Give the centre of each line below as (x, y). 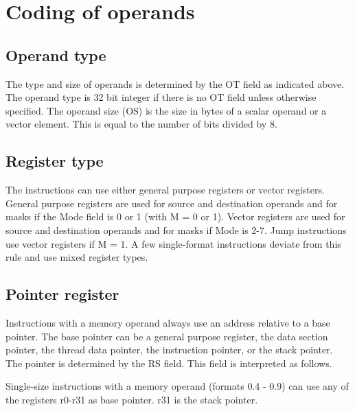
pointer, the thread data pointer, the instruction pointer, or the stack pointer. (169, 350)
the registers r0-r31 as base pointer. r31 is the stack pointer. (132, 399)
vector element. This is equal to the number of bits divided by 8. (141, 124)
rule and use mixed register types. (77, 257)
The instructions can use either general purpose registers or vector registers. (165, 190)
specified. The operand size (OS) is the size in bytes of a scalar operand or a (166, 110)
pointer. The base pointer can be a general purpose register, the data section (167, 336)
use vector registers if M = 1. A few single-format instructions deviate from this (173, 243)
